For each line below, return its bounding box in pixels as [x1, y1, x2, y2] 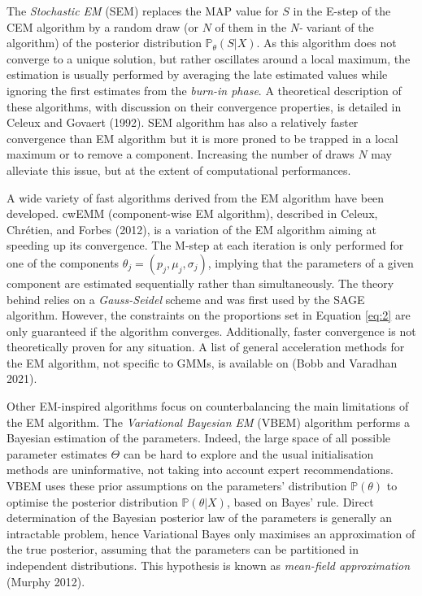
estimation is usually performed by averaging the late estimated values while [7, 66, 388, 83]
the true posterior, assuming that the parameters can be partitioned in [7, 541, 359, 558]
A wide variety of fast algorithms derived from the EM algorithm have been [7, 189, 385, 206]
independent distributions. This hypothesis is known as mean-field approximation [7, 557, 411, 573]
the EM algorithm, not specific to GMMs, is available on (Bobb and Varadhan [7, 354, 398, 371]
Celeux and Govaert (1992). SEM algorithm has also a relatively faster [7, 114, 359, 131]
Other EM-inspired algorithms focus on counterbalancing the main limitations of [7, 398, 409, 415]
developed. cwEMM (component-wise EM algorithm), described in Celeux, [7, 205, 378, 222]
